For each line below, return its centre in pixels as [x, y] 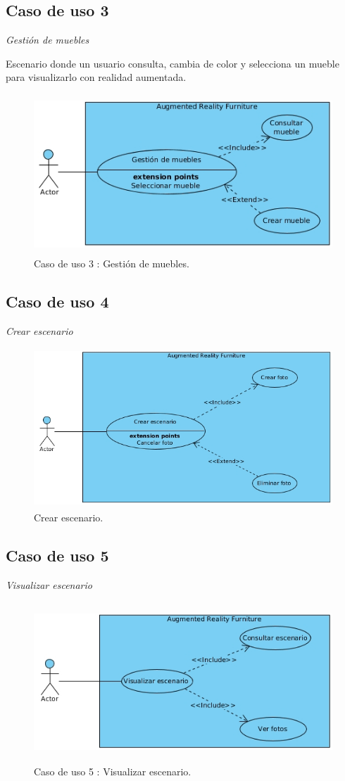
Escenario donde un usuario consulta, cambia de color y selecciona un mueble [172, 63]
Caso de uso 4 [57, 301]
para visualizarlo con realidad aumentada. [96, 77]
